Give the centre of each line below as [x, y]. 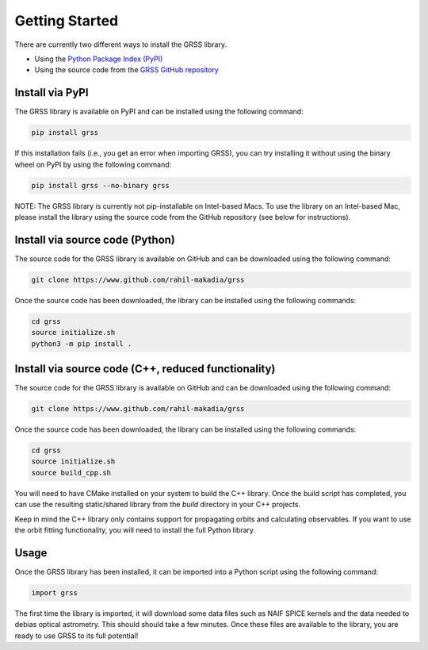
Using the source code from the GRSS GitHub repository [127, 70]
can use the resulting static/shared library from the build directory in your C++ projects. [158, 505]
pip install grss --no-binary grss [100, 185]
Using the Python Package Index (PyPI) [99, 59]
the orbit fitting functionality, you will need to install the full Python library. [135, 530]
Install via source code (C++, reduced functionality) [145, 369]
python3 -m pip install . [82, 344]
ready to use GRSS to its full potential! [76, 636]
